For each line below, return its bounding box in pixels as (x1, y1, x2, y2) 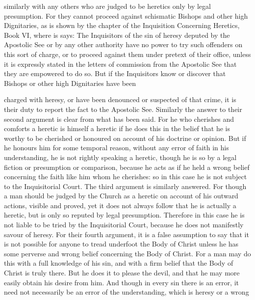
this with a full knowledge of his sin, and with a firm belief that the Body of (4, 258, 233, 268)
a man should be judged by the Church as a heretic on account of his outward (4, 191, 238, 201)
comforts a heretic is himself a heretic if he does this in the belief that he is (4, 123, 230, 134)
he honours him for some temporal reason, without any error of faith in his (4, 142, 229, 153)
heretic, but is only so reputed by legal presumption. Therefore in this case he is (4, 210, 245, 220)
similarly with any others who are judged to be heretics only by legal (4, 1, 211, 11)
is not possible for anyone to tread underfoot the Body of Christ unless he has (4, 239, 239, 249)
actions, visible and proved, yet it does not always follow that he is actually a (4, 200, 236, 210)
